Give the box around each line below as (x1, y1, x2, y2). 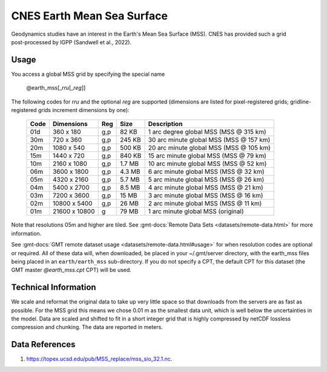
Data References (11, 339, 76, 350)
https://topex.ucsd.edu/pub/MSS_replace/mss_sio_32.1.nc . (26, 355, 173, 363)
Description (148, 120, 183, 128)
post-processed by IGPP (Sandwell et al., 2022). (11, 38, 132, 45)
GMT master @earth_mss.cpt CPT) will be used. (11, 267, 131, 274)
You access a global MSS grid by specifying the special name (11, 70, 165, 78)
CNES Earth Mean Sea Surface (11, 9, 168, 22)
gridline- (289, 98, 312, 105)
